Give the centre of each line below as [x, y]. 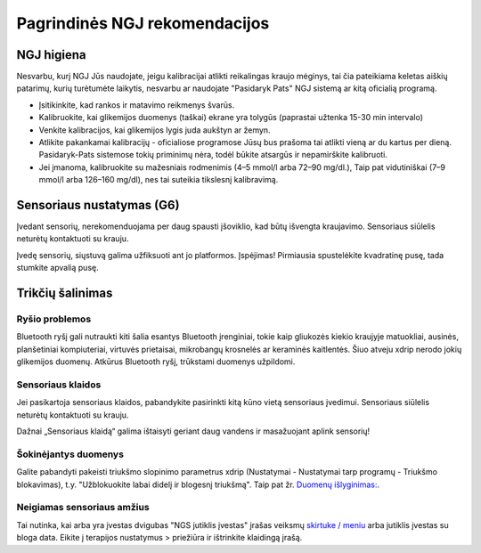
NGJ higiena [51, 55]
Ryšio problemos [54, 319]
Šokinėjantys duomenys [70, 454]
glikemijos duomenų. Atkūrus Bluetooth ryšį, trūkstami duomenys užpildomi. [156, 362]
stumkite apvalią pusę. [57, 268]
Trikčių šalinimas [65, 293]
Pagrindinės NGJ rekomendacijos [143, 23]
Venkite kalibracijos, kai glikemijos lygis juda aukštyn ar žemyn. [155, 130]
